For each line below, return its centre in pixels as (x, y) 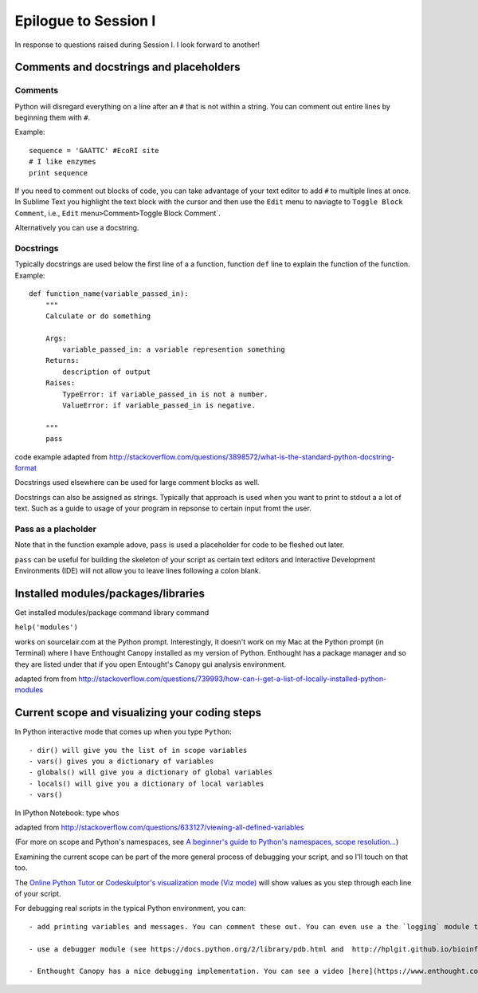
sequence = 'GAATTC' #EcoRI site (94, 150)
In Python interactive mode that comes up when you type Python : (123, 732)
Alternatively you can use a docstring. (77, 228)
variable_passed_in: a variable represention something (174, 350)
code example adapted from (61, 457)
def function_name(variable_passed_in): (109, 294)
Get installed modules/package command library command (112, 613)
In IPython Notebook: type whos (67, 813)
